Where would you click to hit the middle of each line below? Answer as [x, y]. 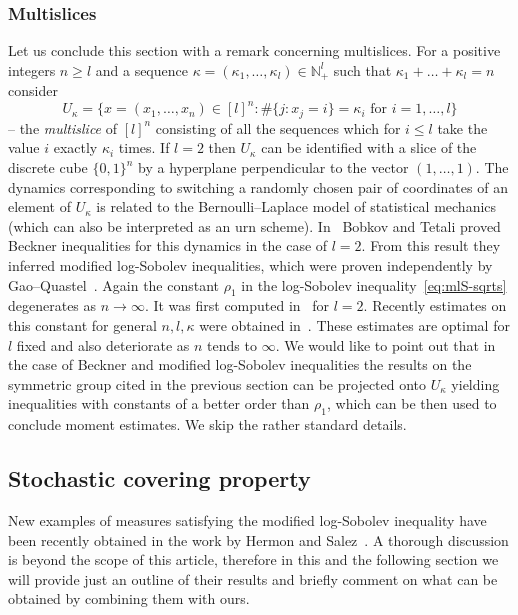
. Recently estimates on [435, 305]
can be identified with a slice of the [369, 147]
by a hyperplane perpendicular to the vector [273, 167]
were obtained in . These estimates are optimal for [354, 324]
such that [362, 69]
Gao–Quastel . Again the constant [114, 284]
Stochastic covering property [159, 478]
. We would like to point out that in [385, 344]
